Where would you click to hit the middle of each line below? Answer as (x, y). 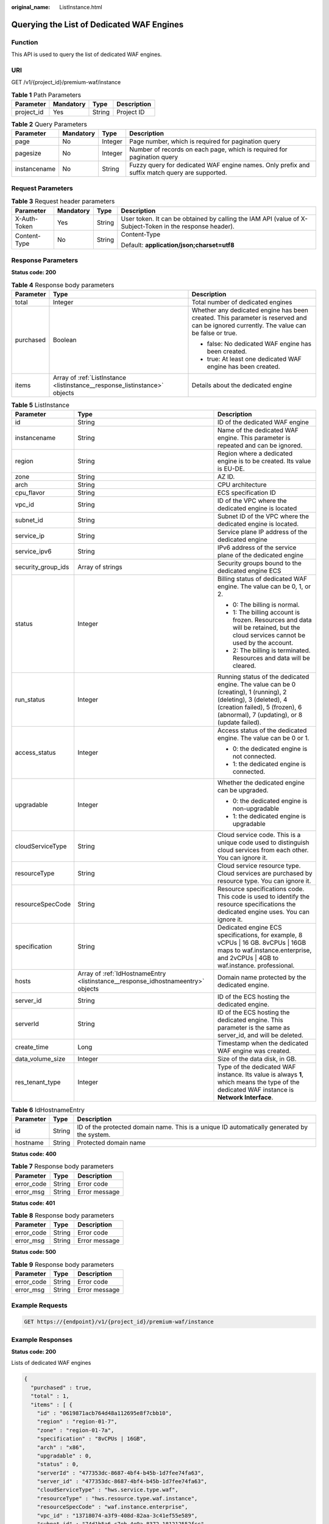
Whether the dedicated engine (261, 783)
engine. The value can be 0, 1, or (264, 586)
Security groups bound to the (259, 563)
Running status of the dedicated (263, 677)
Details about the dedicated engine (242, 385)
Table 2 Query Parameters (49, 124)
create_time (32, 1047)
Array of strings (100, 567)
